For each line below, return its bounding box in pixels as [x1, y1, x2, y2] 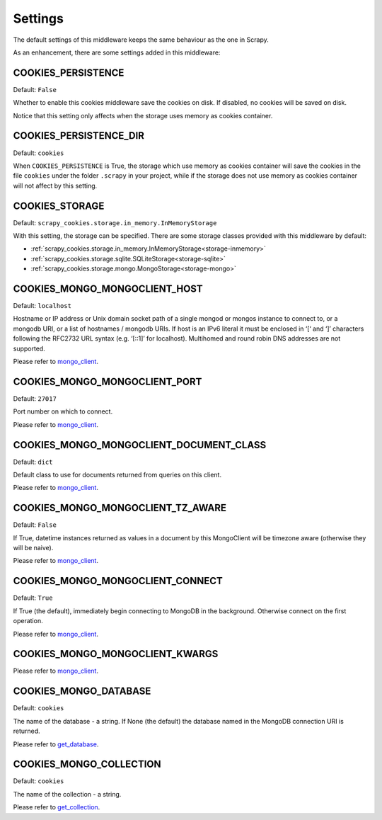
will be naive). [13, 544, 54, 552]
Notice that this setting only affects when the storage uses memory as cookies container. [13, 111, 273, 120]
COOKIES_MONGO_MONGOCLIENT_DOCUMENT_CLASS [13, 439, 267, 451]
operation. [13, 617, 43, 625]
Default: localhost [13, 302, 72, 310]
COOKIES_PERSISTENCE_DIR [13, 130, 145, 142]
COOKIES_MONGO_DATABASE [13, 685, 151, 697]
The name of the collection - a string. [13, 790, 122, 798]
